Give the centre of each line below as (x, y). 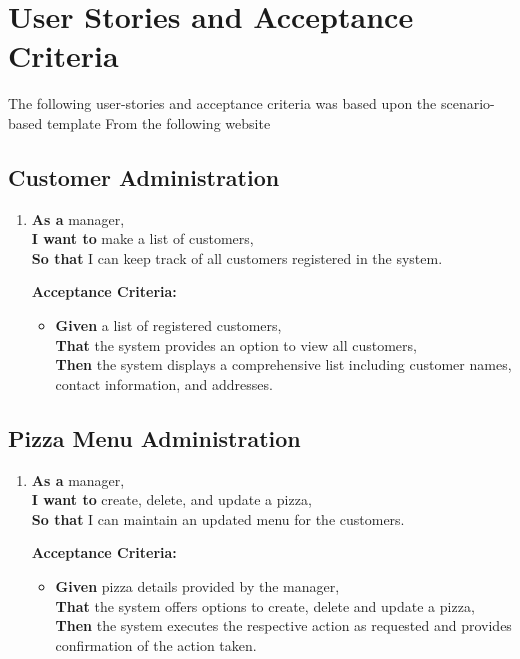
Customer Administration (144, 176)
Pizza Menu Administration (154, 437)
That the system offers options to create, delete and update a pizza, (265, 605)
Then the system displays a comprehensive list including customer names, (283, 364)
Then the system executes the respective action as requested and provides (283, 625)
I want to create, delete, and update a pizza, (171, 499)
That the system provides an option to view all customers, (236, 344)
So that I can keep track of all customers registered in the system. (237, 257)
